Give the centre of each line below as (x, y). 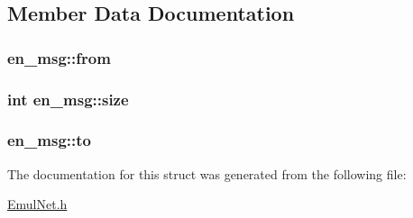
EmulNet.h (37, 204)
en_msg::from (59, 57)
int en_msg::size (68, 99)
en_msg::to (49, 140)
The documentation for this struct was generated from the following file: (207, 173)
